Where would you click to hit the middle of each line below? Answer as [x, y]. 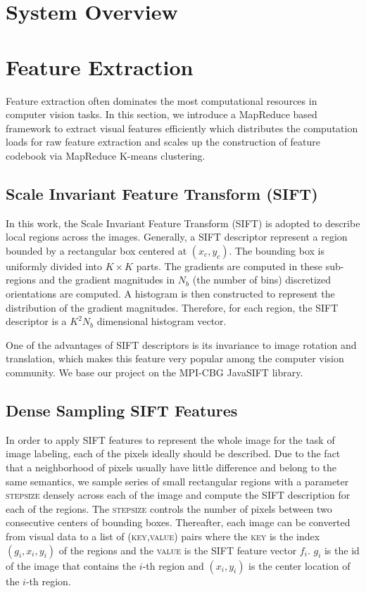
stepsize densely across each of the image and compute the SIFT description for [178, 495]
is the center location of [299, 565]
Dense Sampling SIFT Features [122, 410]
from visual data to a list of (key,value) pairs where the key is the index [163, 536]
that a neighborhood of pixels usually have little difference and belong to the [171, 467]
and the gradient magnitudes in [107, 280]
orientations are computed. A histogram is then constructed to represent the [170, 294]
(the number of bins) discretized [261, 280]
